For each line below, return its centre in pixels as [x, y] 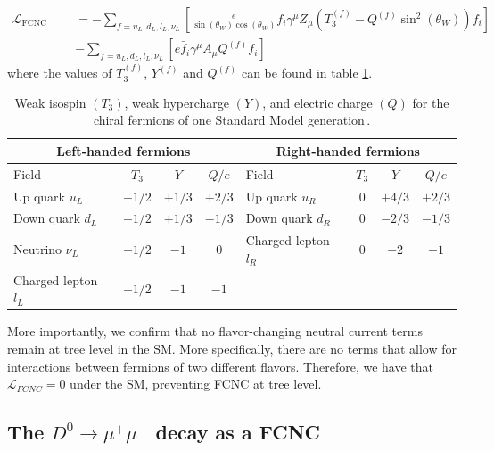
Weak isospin [50, 102]
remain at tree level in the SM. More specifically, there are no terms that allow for [232, 348]
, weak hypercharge [177, 102]
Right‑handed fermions [348, 150]
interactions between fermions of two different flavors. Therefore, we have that [220, 366]
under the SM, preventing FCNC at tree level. [196, 384]
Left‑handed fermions [123, 150]
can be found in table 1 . [307, 73]
